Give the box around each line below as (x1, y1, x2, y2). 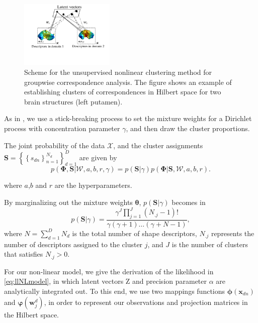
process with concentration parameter (4, 123, 120, 133)
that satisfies (4, 249, 43, 259)
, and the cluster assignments (113, 140, 203, 150)
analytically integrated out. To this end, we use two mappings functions (4, 285, 225, 296)
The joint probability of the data (4, 140, 105, 150)
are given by (79, 152, 117, 162)
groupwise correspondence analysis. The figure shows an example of (24, 76, 232, 87)
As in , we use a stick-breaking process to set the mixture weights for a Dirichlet (4, 113, 252, 124)
